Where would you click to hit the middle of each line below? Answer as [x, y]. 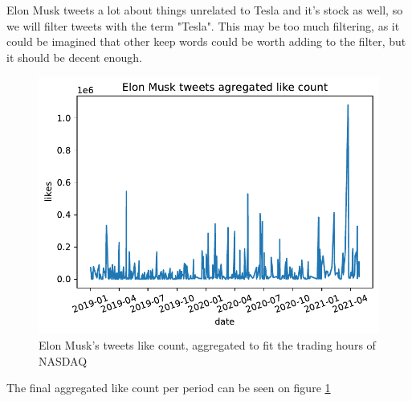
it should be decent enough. [74, 57]
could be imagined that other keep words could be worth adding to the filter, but [206, 41]
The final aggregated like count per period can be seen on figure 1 [169, 388]
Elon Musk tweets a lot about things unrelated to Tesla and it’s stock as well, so [205, 10]
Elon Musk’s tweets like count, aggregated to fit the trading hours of [207, 345]
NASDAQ [63, 360]
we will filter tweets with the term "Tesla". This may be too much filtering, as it [203, 25]
